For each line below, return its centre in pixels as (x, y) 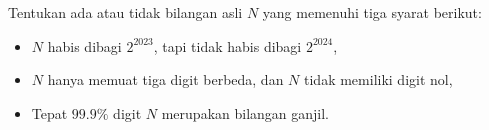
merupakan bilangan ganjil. (245, 112)
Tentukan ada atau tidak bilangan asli (125, 12)
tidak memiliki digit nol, (378, 79)
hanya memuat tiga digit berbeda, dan (165, 79)
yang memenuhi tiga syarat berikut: (372, 12)
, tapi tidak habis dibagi (227, 45)
